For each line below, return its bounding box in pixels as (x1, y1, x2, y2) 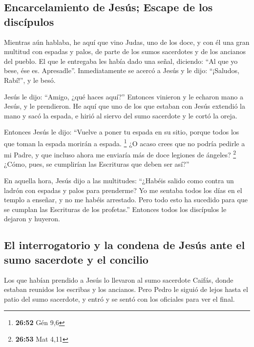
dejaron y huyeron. (4, 213, 60, 224)
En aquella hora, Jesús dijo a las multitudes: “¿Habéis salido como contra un (4, 175, 234, 186)
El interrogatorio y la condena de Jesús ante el (4, 237, 245, 252)
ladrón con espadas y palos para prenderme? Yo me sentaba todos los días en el (4, 185, 242, 195)
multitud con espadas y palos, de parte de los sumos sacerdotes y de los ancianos (4, 46, 246, 57)
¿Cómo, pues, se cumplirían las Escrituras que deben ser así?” (4, 159, 190, 169)
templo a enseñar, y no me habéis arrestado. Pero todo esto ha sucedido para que (4, 194, 248, 205)
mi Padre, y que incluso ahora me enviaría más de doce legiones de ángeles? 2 (4, 148, 236, 159)
